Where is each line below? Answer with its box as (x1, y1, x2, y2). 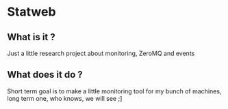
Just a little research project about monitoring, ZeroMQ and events (7, 49, 195, 57)
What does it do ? (7, 69, 84, 80)
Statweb (7, 4, 56, 20)
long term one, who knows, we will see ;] (7, 94, 123, 102)
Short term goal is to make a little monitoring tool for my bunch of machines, (7, 87, 222, 95)
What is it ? (7, 31, 56, 43)
